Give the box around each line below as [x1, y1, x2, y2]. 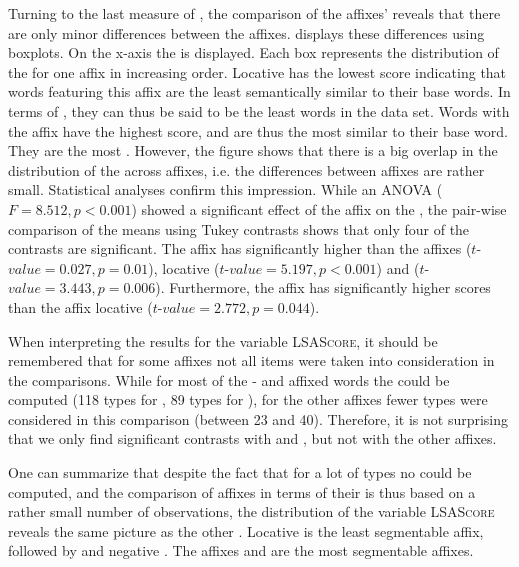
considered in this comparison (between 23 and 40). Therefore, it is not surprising [8, 408, 509, 429]
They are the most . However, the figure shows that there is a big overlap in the [8, 140, 498, 161]
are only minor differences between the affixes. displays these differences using [8, 22, 485, 43]
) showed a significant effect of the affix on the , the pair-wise [131, 198, 507, 219]
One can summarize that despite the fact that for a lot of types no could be [8, 462, 472, 483]
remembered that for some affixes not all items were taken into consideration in [8, 350, 495, 371]
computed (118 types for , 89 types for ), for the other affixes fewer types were [8, 389, 488, 410]
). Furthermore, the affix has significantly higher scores [155, 277, 491, 298]
